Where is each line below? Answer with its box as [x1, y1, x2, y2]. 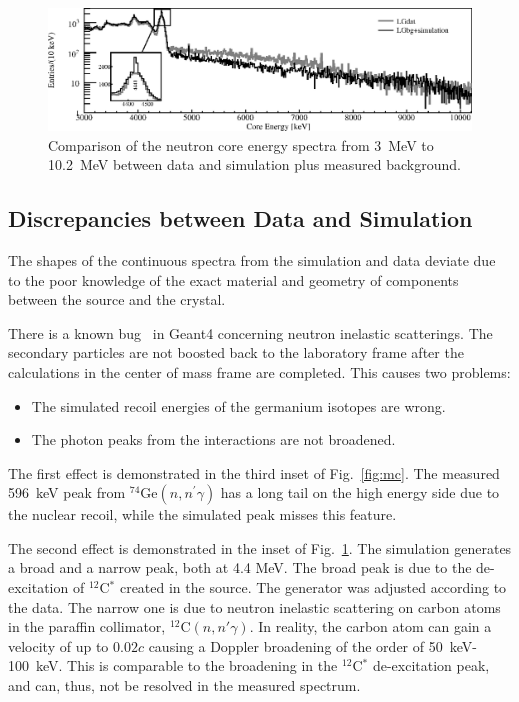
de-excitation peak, [372, 655, 490, 676]
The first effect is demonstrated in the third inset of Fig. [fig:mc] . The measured [8, 462, 500, 483]
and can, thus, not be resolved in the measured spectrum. [8, 675, 361, 696]
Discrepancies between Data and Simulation [8, 203, 473, 234]
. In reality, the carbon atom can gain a [249, 616, 492, 637]
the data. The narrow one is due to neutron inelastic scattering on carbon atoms [8, 596, 501, 617]
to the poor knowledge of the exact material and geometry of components [8, 269, 459, 290]
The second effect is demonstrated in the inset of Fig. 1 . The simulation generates [8, 537, 512, 558]
